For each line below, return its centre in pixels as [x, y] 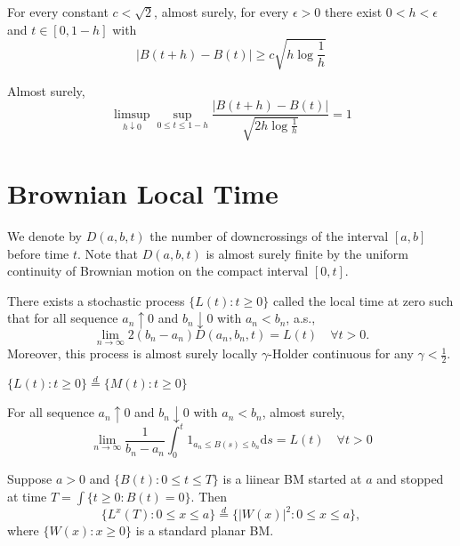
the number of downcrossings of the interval [269, 235]
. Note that [108, 253]
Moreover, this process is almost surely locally [133, 353]
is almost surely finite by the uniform [307, 253]
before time [38, 253]
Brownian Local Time [143, 193]
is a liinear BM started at [292, 479]
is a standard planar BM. [205, 530]
